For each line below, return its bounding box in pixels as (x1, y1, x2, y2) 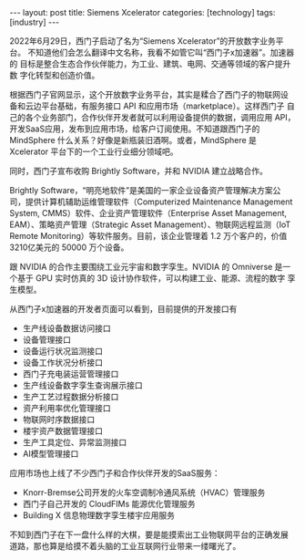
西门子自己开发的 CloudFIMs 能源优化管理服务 (22, 499, 196, 509)
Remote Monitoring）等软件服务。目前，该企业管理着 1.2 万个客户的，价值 (9, 231, 288, 241)
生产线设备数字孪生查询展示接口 (22, 380, 143, 390)
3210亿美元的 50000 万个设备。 (9, 242, 129, 253)
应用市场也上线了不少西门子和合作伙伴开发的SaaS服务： (9, 468, 220, 478)
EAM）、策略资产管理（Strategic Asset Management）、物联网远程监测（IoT (9, 219, 291, 230)
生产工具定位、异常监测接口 (22, 437, 127, 448)
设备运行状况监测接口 (22, 346, 103, 357)
